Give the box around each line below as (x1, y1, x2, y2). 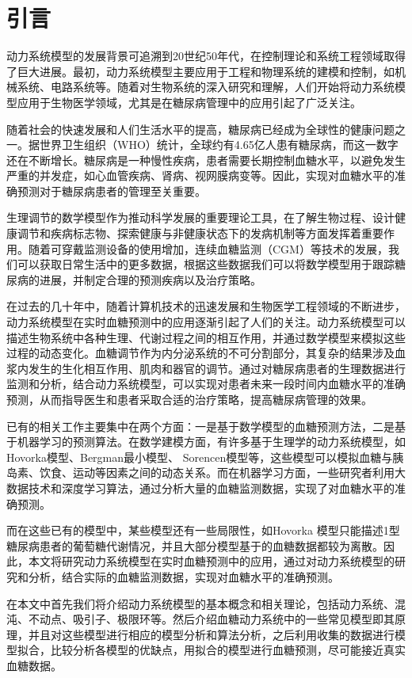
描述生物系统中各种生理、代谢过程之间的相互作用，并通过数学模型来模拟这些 (6, 329, 406, 345)
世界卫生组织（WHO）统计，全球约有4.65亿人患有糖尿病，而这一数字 (39, 136, 399, 153)
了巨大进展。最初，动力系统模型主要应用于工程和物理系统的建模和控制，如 (6, 63, 395, 79)
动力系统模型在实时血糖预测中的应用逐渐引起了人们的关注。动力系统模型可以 (6, 314, 406, 330)
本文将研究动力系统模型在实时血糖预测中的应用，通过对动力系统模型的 (28, 553, 395, 569)
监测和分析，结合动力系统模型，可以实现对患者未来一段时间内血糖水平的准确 (6, 375, 406, 392)
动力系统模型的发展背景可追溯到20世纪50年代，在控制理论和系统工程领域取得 (6, 48, 406, 64)
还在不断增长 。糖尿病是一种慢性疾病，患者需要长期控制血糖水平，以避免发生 (6, 151, 406, 168)
